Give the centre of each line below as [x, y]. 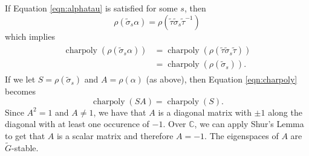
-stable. [25, 147]
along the [285, 112]
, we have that [120, 112]
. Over [174, 124]
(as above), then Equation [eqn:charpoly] [222, 79]
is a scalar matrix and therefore [115, 136]
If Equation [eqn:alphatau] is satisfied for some [91, 8]
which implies [30, 36]
